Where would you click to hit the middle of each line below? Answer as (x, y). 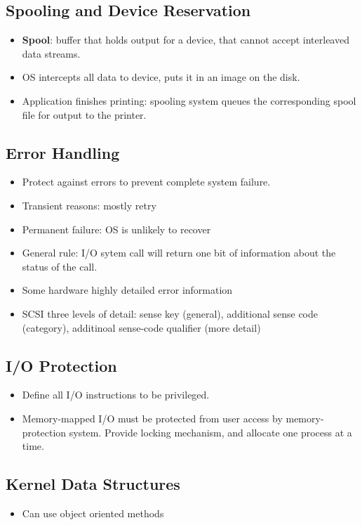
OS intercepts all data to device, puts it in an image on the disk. (161, 77)
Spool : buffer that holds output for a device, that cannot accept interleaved (186, 40)
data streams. (51, 53)
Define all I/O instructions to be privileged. (116, 395)
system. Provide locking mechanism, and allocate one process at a (210, 432)
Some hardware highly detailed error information (127, 290)
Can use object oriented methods (93, 513)
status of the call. (60, 266)
